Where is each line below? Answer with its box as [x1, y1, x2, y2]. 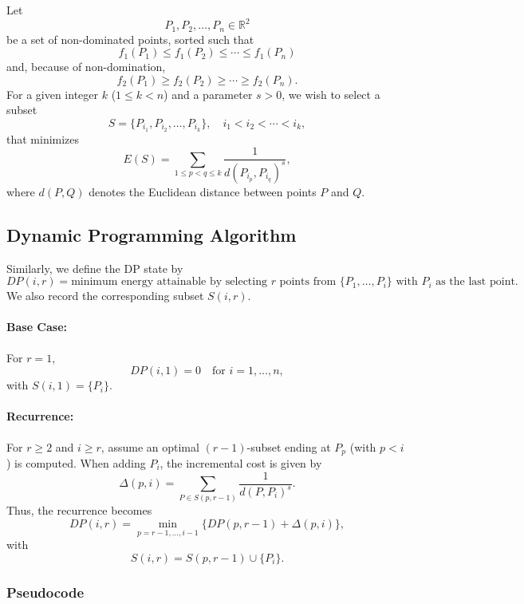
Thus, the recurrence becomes [6, 502, 152, 519]
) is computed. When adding [6, 455, 146, 471]
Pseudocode [6, 582, 85, 602]
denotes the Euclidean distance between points [89, 183, 317, 199]
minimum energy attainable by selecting [71, 276, 267, 288]
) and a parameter [164, 85, 253, 102]
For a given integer [6, 85, 98, 102]
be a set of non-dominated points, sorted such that [6, 30, 254, 47]
